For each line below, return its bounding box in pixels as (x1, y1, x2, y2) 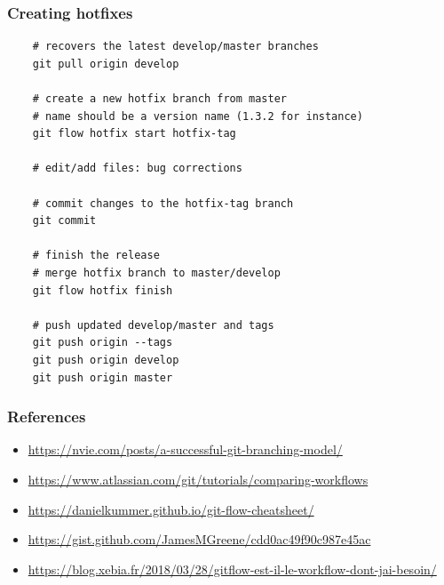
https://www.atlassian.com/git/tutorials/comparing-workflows (28, 469, 369, 488)
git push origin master (32, 371, 173, 384)
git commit (32, 214, 97, 228)
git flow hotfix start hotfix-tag (32, 127, 236, 140)
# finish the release (32, 249, 160, 262)
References (7, 405, 86, 428)
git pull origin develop (32, 57, 179, 70)
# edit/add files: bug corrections (32, 162, 242, 175)
